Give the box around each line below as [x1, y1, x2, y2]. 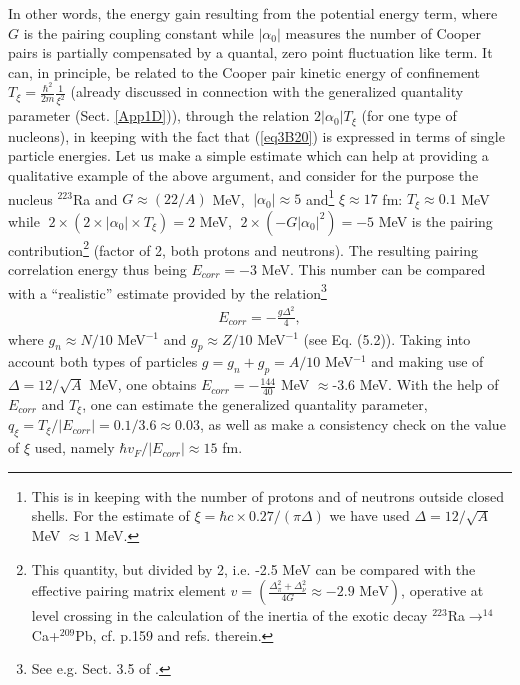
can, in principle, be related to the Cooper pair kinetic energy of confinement [8, 61, 480, 82]
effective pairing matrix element [31, 580, 226, 601]
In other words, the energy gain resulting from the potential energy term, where [8, 3, 498, 23]
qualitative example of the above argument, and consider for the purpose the [8, 164, 479, 185]
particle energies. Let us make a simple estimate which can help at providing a [8, 145, 489, 166]
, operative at [401, 580, 484, 601]
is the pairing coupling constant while [23, 22, 254, 43]
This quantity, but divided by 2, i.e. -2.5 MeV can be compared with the [31, 558, 476, 579]
